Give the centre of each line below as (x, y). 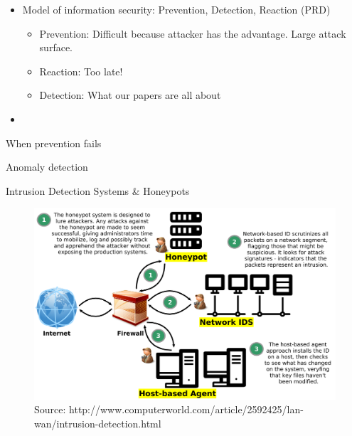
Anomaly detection (47, 167)
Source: (50, 409)
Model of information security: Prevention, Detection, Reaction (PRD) (176, 9)
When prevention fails (54, 143)
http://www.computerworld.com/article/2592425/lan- (186, 409)
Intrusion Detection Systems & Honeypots (98, 190)
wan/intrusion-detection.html (98, 424)
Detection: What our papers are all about (130, 95)
